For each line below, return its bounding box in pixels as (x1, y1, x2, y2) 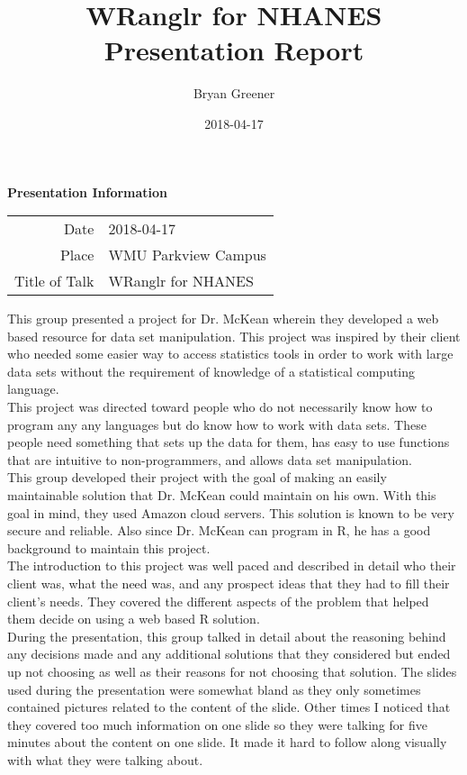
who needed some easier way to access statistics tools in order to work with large (7, 344, 454, 363)
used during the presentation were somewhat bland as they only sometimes (7, 679, 421, 698)
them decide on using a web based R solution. (7, 609, 260, 628)
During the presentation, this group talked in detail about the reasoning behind (7, 626, 446, 645)
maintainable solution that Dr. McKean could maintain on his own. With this (7, 486, 436, 505)
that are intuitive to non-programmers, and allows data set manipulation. (7, 450, 412, 469)
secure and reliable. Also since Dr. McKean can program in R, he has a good (7, 521, 431, 540)
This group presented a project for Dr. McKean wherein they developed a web (7, 309, 439, 328)
